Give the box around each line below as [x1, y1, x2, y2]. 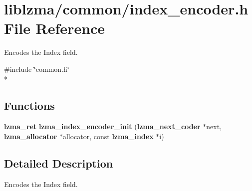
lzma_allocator [4, 131, 57, 141]
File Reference [4, 18, 105, 38]
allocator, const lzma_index [62, 131, 154, 141]
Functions [4, 98, 55, 113]
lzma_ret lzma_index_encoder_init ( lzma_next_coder [4, 121, 201, 132]
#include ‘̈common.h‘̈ [4, 63, 69, 74]
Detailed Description [4, 155, 113, 171]
